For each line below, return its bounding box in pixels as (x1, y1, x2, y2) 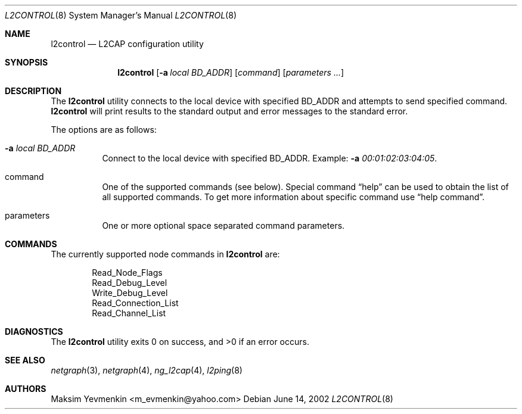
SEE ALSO (5, 355, 45, 365)
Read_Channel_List (92, 308, 166, 318)
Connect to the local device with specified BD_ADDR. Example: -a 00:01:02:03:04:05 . (102, 153, 437, 163)
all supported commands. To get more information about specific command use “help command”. (102, 192, 485, 202)
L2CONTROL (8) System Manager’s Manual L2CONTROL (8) (5, 10, 237, 20)
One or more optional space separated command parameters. (102, 220, 345, 231)
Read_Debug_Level (92, 278, 167, 288)
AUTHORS (5, 384, 46, 394)
